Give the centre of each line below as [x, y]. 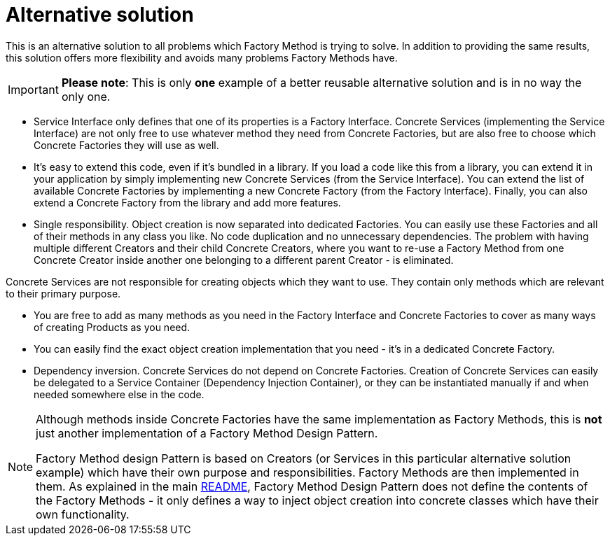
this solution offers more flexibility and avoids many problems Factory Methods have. [202, 57]
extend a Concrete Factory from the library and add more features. [187, 202]
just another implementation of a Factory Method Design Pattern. [207, 433]
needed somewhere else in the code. [119, 394]
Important [33, 89]
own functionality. [83, 514]
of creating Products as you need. [112, 327]
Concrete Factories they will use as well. [126, 145]
